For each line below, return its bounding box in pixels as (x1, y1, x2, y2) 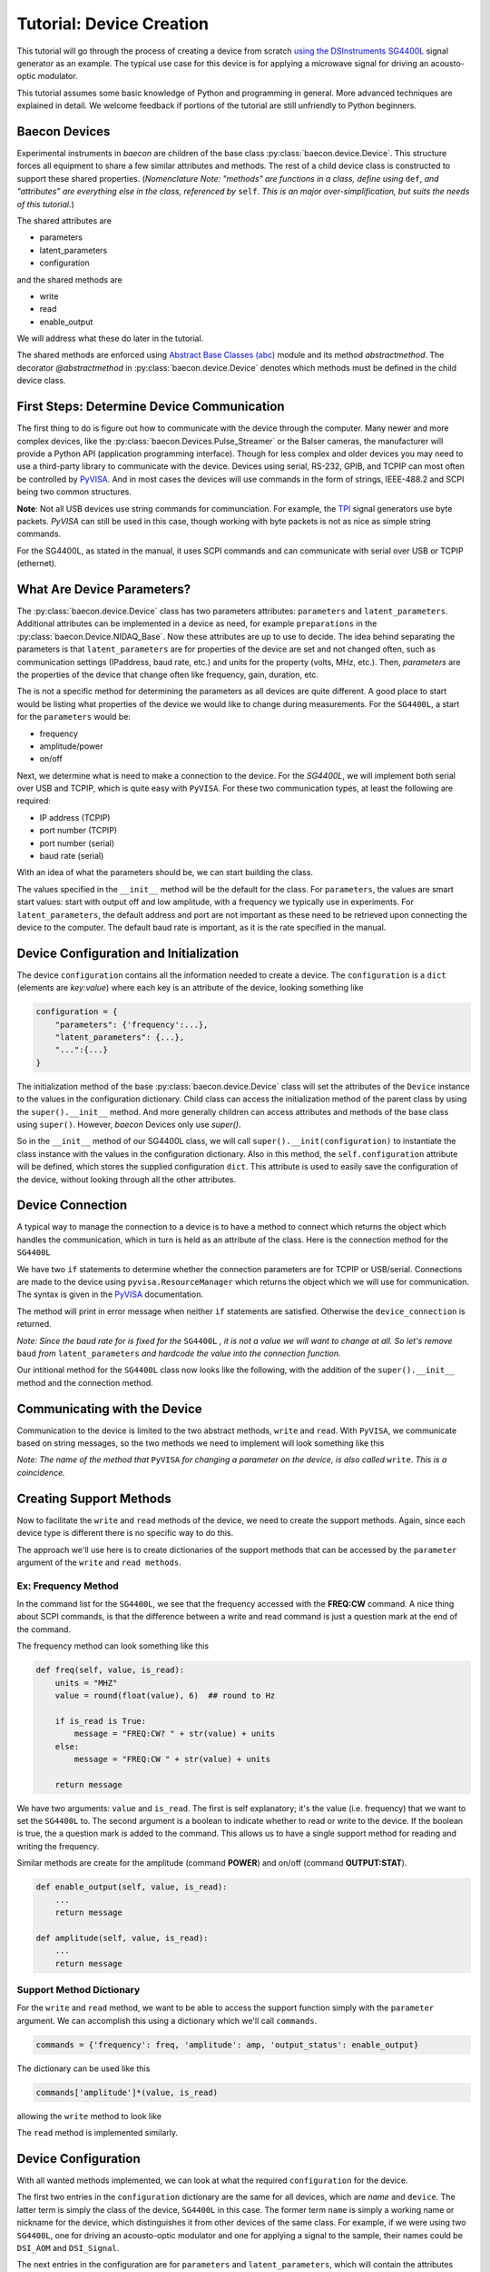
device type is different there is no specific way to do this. (16, 1528, 234, 1539)
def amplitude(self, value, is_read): (35, 1932, 209, 1943)
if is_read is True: (54, 1716, 147, 1726)
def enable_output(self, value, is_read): (35, 1882, 228, 1892)
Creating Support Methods (16, 1490, 171, 1506)
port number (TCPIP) (39, 825, 118, 836)
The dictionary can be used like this (16, 2063, 151, 2074)
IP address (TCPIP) (39, 812, 111, 822)
